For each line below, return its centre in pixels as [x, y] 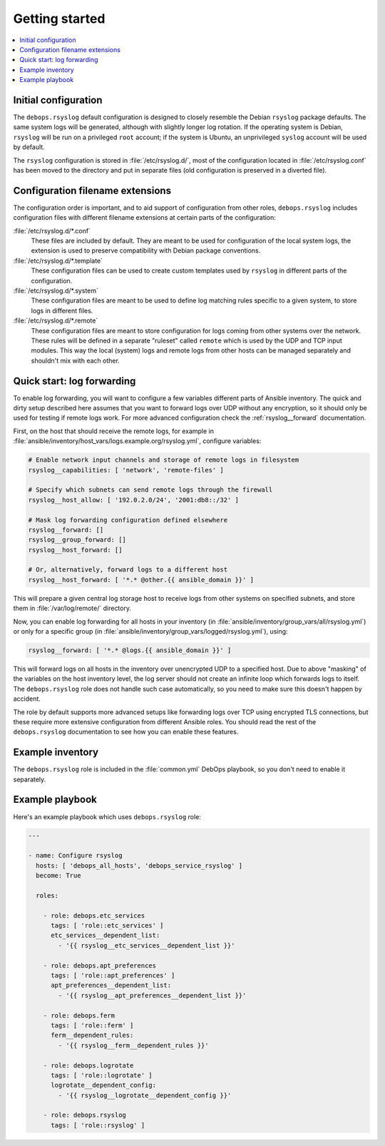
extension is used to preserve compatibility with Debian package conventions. [146, 250]
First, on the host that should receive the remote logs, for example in [113, 431]
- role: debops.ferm [79, 1015]
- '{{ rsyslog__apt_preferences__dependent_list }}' [152, 995]
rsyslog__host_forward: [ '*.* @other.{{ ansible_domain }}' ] [141, 579]
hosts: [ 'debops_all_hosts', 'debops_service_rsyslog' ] [139, 866]
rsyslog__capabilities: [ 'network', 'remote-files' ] [126, 470]
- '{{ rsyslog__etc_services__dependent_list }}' [147, 945]
